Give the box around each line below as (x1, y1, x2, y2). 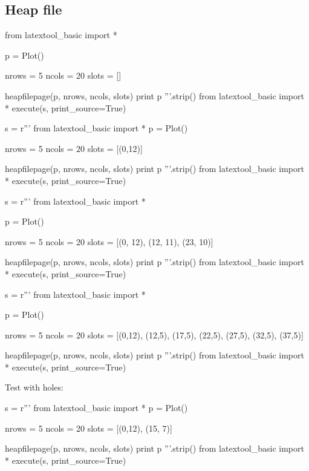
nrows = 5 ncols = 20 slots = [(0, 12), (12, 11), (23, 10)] (5, 235, 213, 248)
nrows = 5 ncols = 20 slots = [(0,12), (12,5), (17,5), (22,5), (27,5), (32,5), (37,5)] (5, 328, 304, 341)
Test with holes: (5, 381, 63, 394)
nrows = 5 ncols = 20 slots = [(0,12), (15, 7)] (5, 421, 172, 434)
